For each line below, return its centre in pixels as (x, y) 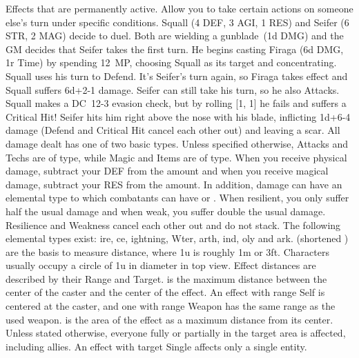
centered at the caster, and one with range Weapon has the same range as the (171, 306)
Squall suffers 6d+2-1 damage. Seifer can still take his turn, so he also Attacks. (173, 89)
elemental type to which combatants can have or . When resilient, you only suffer (177, 198)
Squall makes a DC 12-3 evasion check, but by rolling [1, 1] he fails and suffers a (176, 103)
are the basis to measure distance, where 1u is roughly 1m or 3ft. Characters (167, 251)
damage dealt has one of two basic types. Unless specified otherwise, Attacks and (177, 143)
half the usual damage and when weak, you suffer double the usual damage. (166, 211)
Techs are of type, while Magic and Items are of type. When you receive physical (176, 157)
